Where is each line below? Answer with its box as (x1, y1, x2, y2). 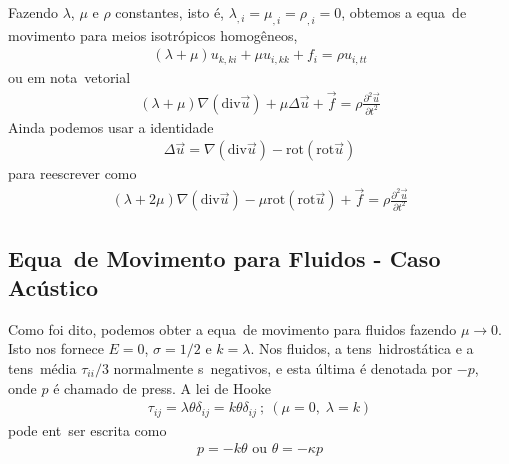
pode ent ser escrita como (8, 419, 167, 440)
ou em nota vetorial (8, 66, 131, 87)
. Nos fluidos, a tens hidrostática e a (250, 338, 474, 359)
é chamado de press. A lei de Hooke (53, 377, 272, 398)
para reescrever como (8, 163, 137, 184)
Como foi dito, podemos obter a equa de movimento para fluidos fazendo (8, 318, 457, 339)
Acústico (8, 271, 99, 302)
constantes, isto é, (115, 2, 225, 22)
